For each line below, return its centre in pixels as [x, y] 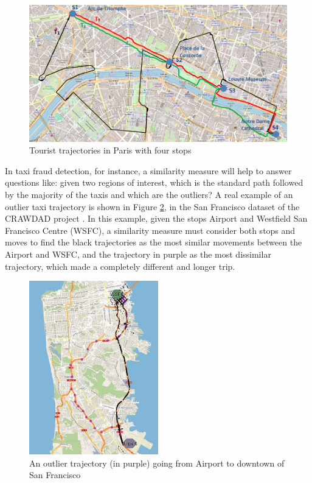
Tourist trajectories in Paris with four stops [110, 150]
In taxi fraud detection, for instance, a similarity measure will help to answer [148, 170]
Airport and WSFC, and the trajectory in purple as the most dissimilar [138, 254]
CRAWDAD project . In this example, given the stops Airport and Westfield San [156, 218]
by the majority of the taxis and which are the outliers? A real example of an [149, 194]
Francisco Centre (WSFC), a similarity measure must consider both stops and [150, 230]
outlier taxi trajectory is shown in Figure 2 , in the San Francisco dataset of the [152, 206]
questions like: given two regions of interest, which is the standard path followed [154, 182]
